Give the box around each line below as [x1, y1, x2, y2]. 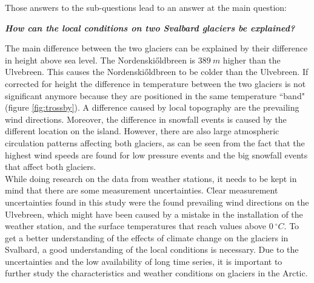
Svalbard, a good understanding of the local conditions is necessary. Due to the [5, 243, 299, 256]
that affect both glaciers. [5, 160, 96, 173]
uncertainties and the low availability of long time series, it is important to [5, 255, 282, 267]
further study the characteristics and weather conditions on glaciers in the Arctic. [5, 267, 308, 279]
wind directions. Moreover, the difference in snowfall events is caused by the [5, 112, 287, 125]
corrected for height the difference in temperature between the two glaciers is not [5, 77, 306, 89]
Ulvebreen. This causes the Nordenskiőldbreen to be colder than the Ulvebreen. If [5, 65, 309, 78]
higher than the [222, 53, 281, 66]
